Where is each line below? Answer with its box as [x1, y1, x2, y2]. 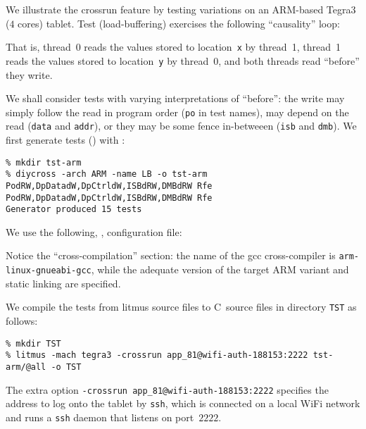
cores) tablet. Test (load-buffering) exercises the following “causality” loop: [18, 15, 340, 30]
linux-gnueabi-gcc [6, 266, 91, 276]
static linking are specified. [6, 275, 121, 290]
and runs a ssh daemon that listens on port [6, 409, 194, 424]
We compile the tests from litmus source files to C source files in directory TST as [6, 299, 357, 314]
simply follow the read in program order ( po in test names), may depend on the [6, 104, 349, 119]
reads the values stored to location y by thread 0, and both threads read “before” [6, 53, 360, 68]
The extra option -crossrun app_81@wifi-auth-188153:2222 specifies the [6, 382, 329, 397]
